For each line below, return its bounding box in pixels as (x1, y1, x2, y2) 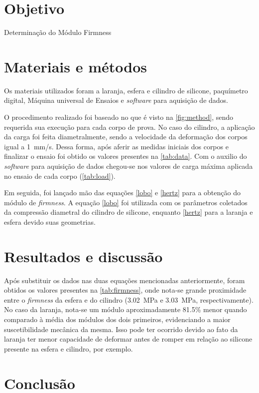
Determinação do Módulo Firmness (4, 27, 112, 37)
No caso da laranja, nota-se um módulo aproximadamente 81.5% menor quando (4, 304, 247, 315)
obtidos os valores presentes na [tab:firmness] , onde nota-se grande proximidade (4, 285, 247, 295)
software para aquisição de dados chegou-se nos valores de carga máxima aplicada (4, 161, 253, 171)
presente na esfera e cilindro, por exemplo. (4, 343, 133, 354)
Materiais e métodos (4, 56, 147, 76)
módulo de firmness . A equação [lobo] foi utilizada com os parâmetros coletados (4, 197, 248, 207)
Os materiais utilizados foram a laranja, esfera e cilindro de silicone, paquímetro (4, 85, 248, 95)
